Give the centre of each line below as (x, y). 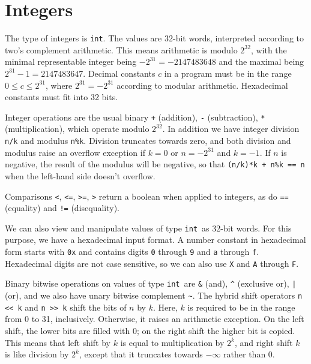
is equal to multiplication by (172, 342)
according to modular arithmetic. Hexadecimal (202, 85)
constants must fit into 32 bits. (62, 97)
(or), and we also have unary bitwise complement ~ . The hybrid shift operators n (154, 295)
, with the (269, 49)
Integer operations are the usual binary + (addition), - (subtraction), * (135, 117)
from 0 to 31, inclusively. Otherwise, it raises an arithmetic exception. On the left (155, 319)
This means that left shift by (58, 342)
